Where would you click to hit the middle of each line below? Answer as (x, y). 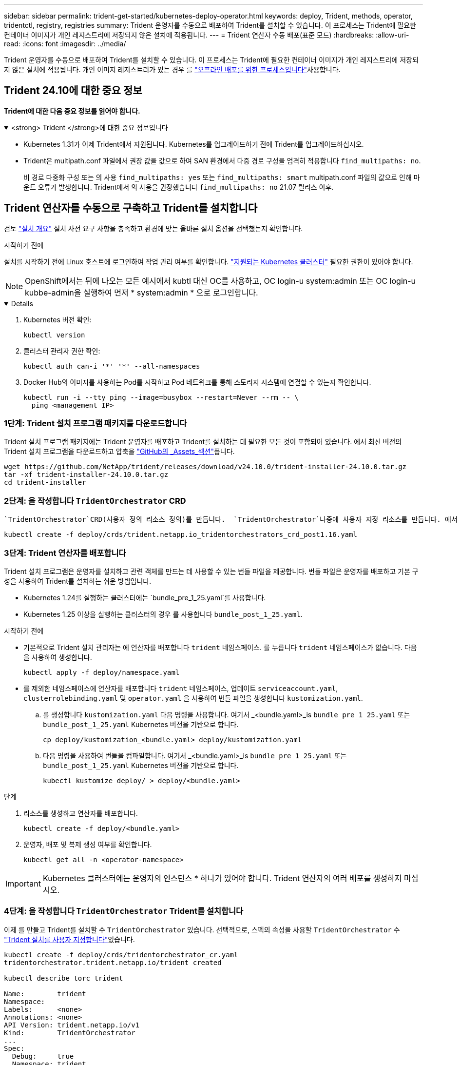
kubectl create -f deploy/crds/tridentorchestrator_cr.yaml (121, 955)
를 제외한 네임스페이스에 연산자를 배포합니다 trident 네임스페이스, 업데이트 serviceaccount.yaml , (181, 688)
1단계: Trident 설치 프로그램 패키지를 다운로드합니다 (96, 424)
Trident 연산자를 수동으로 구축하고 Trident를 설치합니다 (131, 208)
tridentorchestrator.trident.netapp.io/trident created (113, 962)
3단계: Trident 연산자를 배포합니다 (65, 553)
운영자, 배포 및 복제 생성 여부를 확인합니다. (88, 844)
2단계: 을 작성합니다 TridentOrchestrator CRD (95, 501)
